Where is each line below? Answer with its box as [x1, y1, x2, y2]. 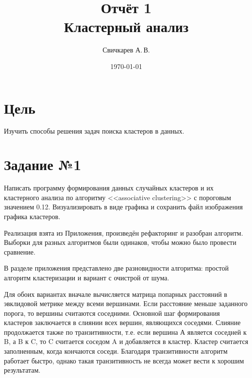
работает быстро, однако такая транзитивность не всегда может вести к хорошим [4, 355, 244, 365]
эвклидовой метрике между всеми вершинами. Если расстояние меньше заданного [4, 298, 248, 309]
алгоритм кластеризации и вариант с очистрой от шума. [4, 272, 169, 282]
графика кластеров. [4, 211, 61, 221]
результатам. [4, 365, 41, 375]
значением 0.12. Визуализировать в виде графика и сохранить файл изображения [4, 202, 243, 212]
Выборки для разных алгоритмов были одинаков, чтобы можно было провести [4, 237, 236, 247]
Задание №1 [4, 155, 82, 174]
